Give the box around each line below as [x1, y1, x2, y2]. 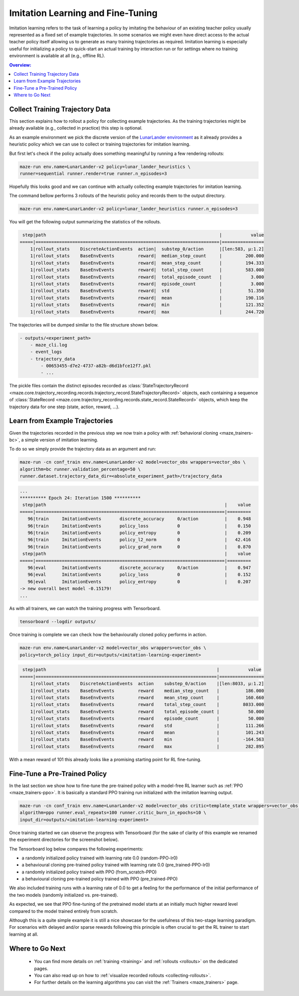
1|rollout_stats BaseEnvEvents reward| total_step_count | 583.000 [30, 267, 264, 273]
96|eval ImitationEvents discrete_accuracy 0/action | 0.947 [27, 565, 251, 570]
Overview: [9, 62, 32, 68]
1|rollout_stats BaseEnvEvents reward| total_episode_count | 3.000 [30, 274, 264, 280]
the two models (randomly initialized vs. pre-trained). [9, 892, 118, 898]
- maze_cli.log [30, 342, 67, 347]
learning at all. [9, 931, 38, 937]
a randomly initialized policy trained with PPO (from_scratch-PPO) [21, 869, 157, 875]
